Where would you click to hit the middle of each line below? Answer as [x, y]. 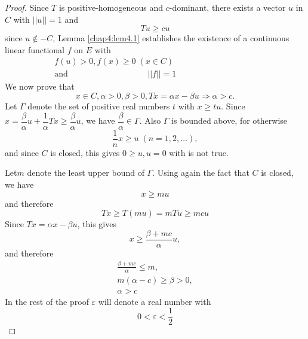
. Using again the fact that [201, 172]
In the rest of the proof [47, 301]
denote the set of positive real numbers [99, 106]
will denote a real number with [155, 301]
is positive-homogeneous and [111, 7]
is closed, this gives [85, 152]
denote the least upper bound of [86, 172]
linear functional [35, 49]
